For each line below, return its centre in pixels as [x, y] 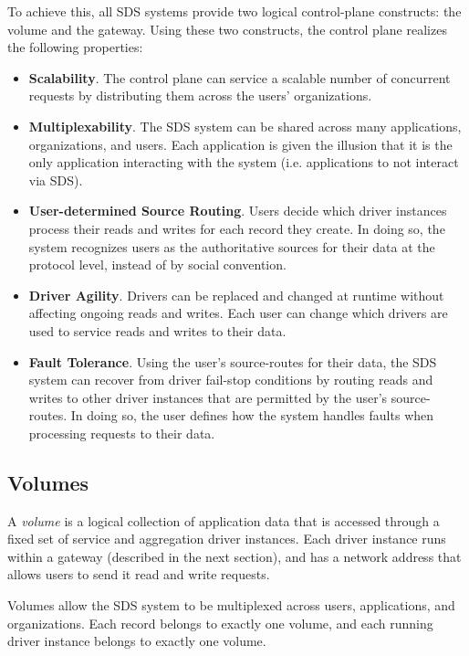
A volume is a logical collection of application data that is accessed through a [224, 520]
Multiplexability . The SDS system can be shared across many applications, [245, 126]
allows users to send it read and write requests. [139, 574]
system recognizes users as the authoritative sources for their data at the [232, 246]
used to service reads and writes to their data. [157, 330]
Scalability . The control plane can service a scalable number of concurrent [240, 77]
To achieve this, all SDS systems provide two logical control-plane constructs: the [234, 11]
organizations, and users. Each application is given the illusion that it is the [240, 144]
